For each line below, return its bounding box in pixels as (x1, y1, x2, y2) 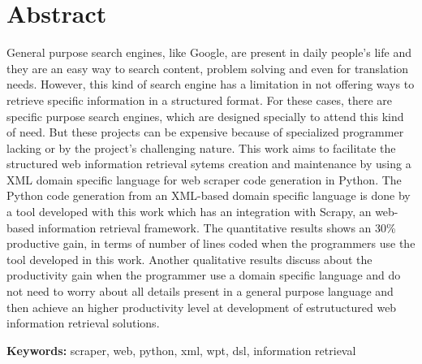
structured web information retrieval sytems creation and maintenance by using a (6, 155, 411, 172)
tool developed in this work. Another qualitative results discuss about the (6, 250, 372, 267)
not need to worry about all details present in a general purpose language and (6, 283, 394, 300)
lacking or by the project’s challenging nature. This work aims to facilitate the (6, 139, 396, 156)
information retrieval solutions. (6, 314, 160, 331)
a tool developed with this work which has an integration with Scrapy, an (6, 203, 372, 220)
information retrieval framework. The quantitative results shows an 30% (37, 219, 396, 236)
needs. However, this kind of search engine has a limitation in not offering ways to (6, 76, 415, 93)
